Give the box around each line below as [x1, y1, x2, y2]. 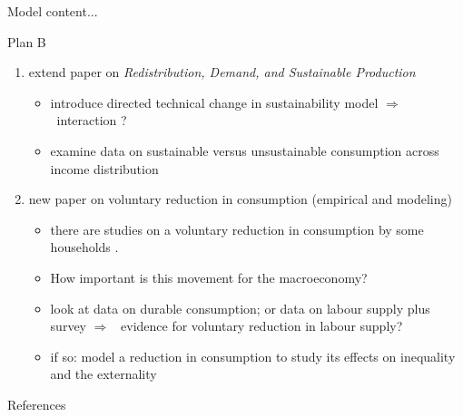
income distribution [50, 159, 159, 178]
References [7, 394, 66, 413]
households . [50, 238, 119, 257]
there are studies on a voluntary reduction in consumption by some [50, 219, 424, 238]
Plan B [7, 32, 46, 51]
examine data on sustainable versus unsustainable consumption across [50, 141, 439, 160]
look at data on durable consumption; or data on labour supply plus [50, 298, 430, 317]
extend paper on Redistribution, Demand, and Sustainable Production [28, 63, 416, 82]
